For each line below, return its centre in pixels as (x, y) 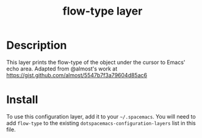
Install (22, 100)
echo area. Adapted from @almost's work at (62, 69)
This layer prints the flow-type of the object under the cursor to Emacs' (96, 62)
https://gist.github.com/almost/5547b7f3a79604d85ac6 (77, 75)
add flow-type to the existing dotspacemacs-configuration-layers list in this (101, 123)
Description (37, 45)
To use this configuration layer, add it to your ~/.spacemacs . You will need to (101, 116)
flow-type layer (103, 11)
